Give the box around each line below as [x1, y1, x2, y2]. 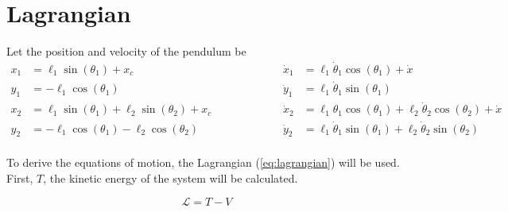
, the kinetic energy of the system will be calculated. [43, 169, 298, 186]
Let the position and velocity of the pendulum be [6, 43, 246, 60]
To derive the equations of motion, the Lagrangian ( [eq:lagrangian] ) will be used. [6, 154, 400, 171]
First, [6, 169, 33, 186]
